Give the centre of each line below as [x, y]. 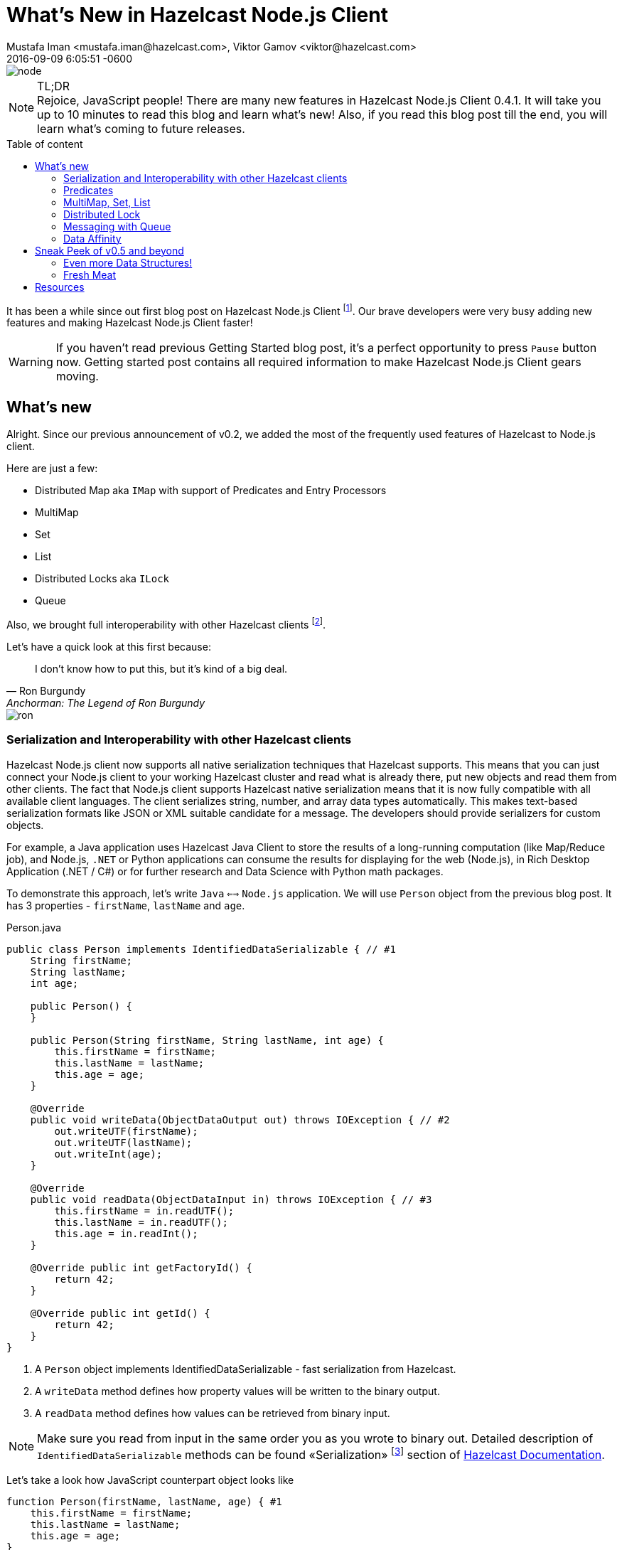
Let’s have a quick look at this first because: [109, 646]
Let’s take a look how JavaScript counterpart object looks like [150, 1480]
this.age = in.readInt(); [126, 1233]
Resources [60, 287]
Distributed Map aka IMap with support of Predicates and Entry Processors [211, 491]
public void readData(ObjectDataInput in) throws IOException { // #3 [231, 1199]
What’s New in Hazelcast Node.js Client [197, 15]
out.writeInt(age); [108, 1154]
